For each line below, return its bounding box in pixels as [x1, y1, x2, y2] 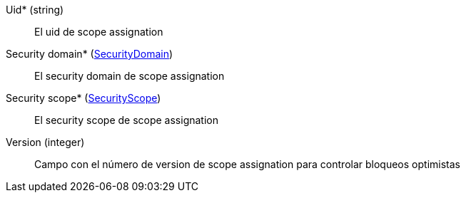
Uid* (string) [6, 4, 64, 16]
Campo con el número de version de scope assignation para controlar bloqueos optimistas [34, 158, 460, 170]
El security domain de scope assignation [34, 70, 225, 82]
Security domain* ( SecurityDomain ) [6, 48, 173, 60]
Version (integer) [6, 136, 85, 148]
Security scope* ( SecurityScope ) [6, 92, 161, 104]
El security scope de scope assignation [34, 114, 218, 126]
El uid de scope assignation [34, 26, 163, 38]
